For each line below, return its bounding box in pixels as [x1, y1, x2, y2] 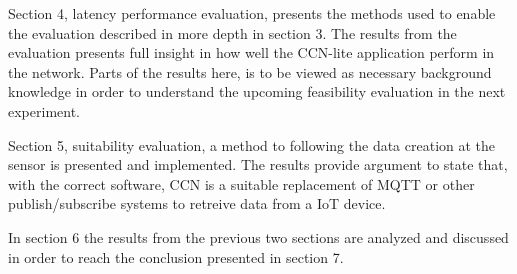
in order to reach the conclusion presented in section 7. [8, 246, 344, 267]
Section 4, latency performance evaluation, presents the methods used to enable [8, 3, 496, 23]
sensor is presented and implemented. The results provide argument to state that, [8, 154, 508, 175]
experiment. [8, 100, 80, 121]
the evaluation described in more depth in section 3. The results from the [8, 22, 457, 43]
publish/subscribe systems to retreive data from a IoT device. [8, 193, 386, 214]
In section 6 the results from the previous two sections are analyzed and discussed [8, 226, 509, 247]
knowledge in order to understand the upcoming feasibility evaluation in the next [8, 81, 506, 102]
